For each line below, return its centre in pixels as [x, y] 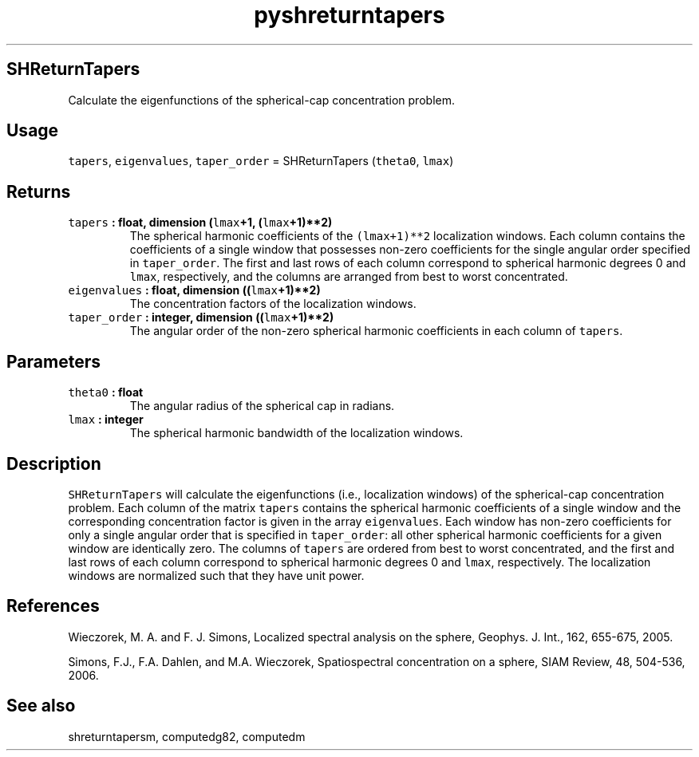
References [53, 606]
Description [54, 463]
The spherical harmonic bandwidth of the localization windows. [296, 433]
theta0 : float [106, 392]
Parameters [53, 361]
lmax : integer [106, 420]
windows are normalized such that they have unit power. [216, 575]
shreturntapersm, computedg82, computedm [187, 736]
